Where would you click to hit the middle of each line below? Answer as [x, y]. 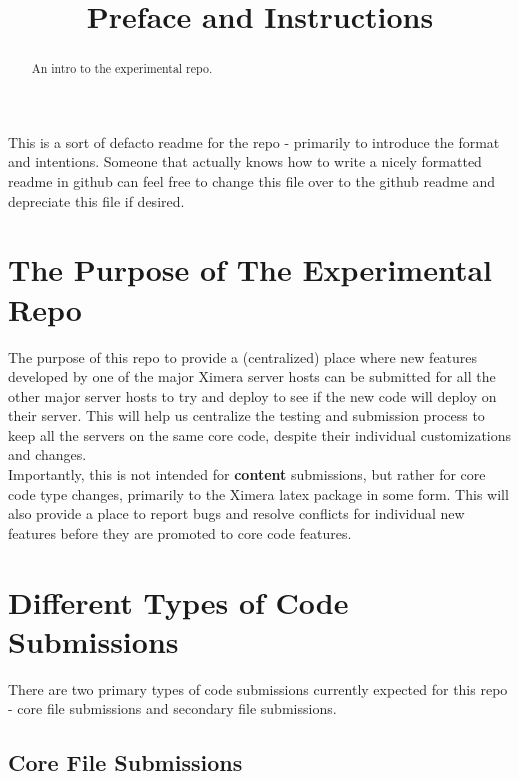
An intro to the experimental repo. [122, 68]
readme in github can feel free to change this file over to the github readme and [252, 181]
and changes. [47, 454]
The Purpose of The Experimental [250, 269]
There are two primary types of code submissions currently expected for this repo [258, 688]
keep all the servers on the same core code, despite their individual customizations [260, 434]
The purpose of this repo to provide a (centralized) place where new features [243, 356]
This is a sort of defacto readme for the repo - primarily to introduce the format [254, 141]
